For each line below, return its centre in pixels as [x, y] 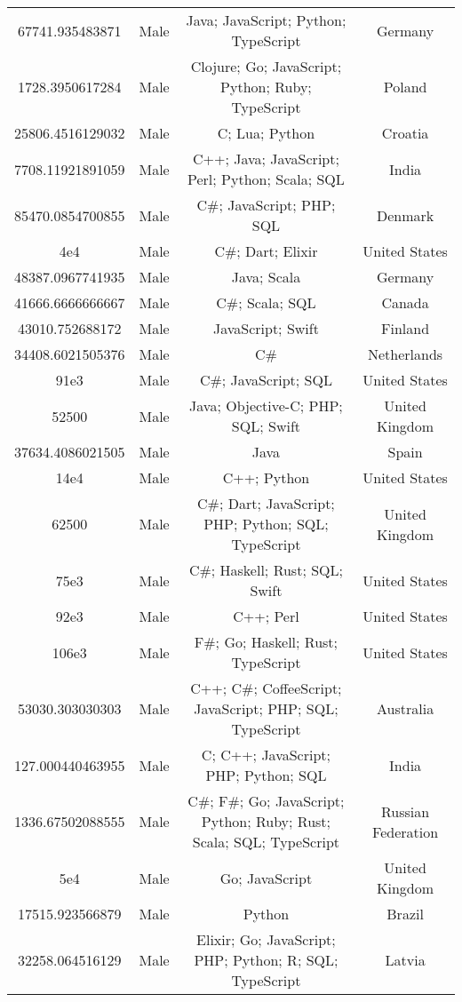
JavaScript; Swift [266, 328]
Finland [406, 328]
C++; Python [266, 477]
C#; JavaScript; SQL [266, 380]
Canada [405, 302]
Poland [405, 87]
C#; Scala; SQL [266, 302]
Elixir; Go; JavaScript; [266, 939]
